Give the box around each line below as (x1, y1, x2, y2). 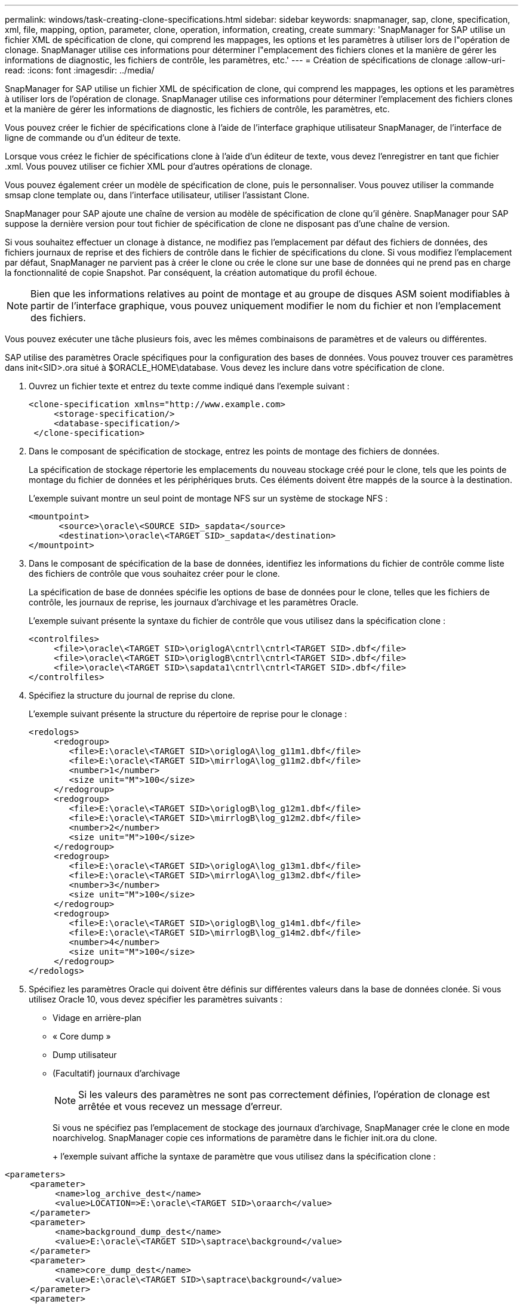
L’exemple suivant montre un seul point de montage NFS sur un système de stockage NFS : (29, 493, 388, 503)
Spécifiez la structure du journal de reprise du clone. (29, 690, 235, 700)
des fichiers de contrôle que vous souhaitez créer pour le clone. (29, 568, 280, 579)
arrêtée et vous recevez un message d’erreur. (78, 1100, 282, 1112)
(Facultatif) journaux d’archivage (53, 1068, 180, 1078)
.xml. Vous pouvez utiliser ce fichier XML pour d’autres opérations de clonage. (5, 161, 312, 171)
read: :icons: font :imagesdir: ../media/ (5, 65, 155, 75)
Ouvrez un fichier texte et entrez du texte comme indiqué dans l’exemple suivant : (29, 381, 350, 391)
